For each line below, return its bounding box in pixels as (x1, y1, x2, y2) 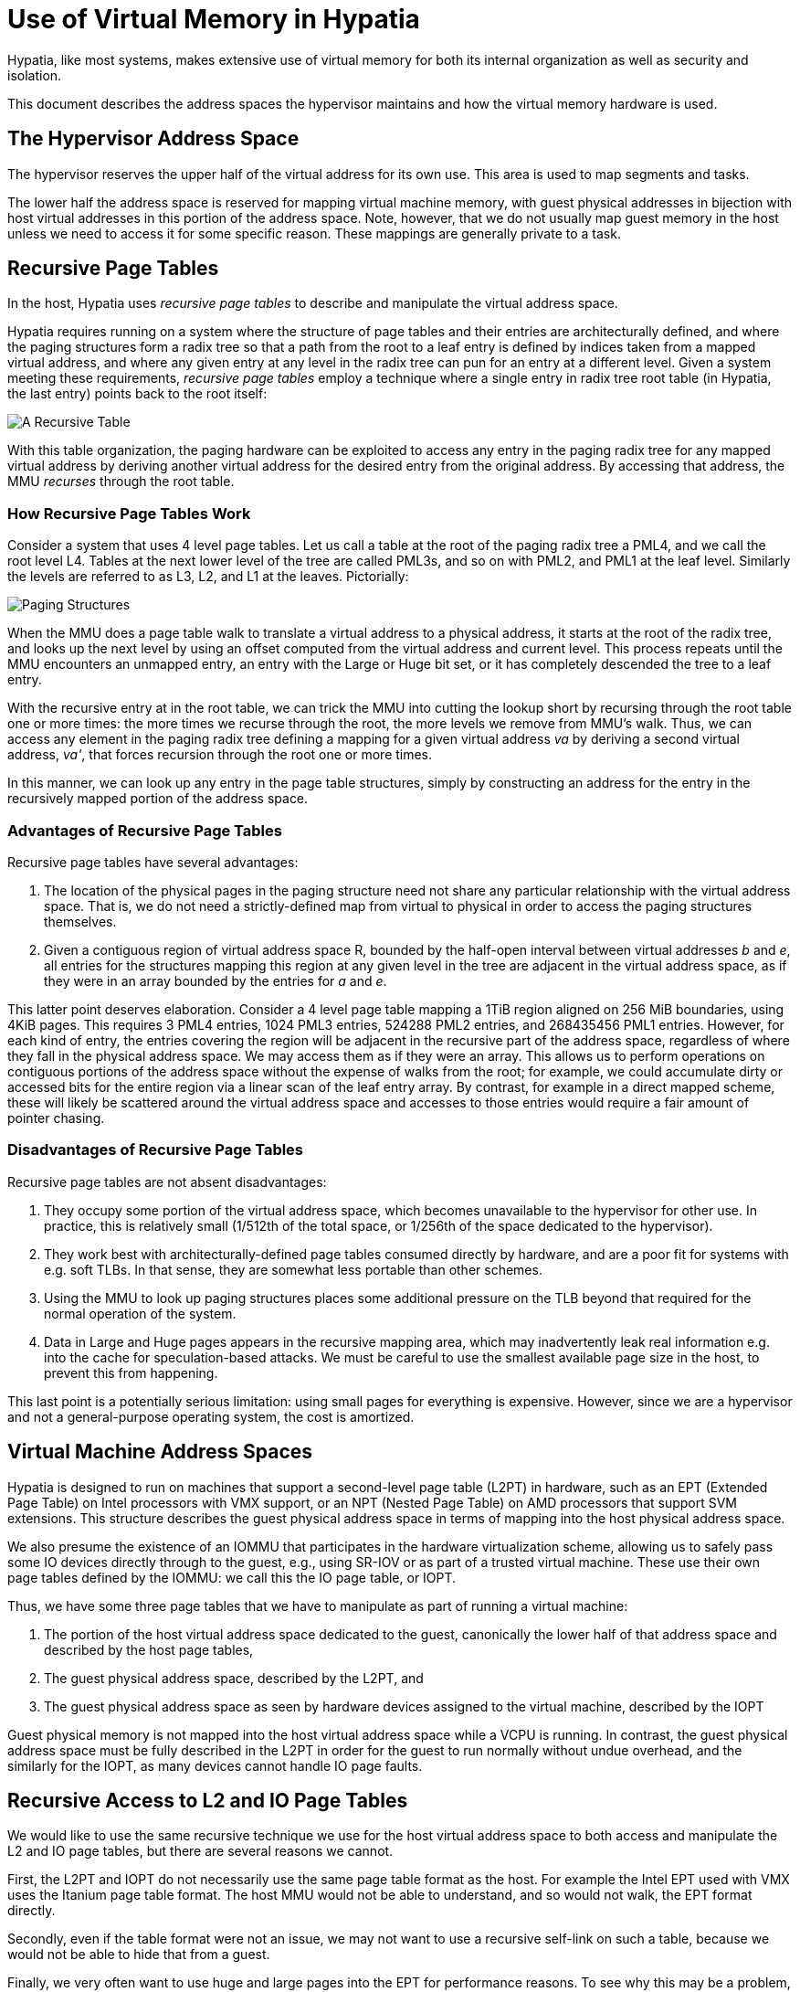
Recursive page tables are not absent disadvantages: (7, 1173, 327, 1190)
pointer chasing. (7, 1109, 105, 1126)
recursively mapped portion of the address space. (7, 790, 309, 807)
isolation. (7, 67, 62, 83)
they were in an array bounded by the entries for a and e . (44, 972, 387, 989)
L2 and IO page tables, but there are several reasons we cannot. (7, 1843, 394, 1860)
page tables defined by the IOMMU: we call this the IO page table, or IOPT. (7, 1569, 457, 1585)
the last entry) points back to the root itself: (7, 386, 268, 402)
